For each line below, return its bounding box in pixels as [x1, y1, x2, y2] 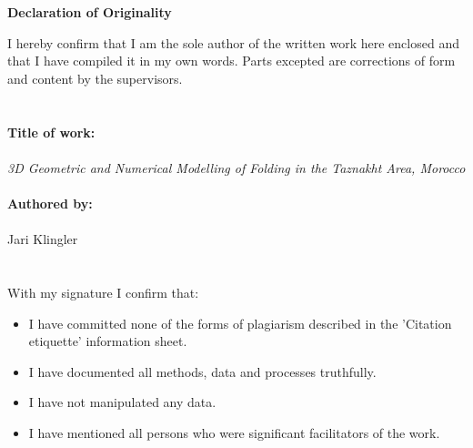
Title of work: [7, 122, 96, 141]
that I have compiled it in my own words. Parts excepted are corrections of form [7, 51, 456, 70]
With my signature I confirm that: [7, 282, 199, 301]
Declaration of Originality [7, 3, 172, 21]
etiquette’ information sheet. [28, 331, 187, 351]
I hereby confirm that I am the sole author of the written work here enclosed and [7, 33, 459, 52]
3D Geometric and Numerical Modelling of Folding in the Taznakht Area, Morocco [7, 158, 466, 177]
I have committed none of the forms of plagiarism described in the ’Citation [28, 313, 452, 332]
